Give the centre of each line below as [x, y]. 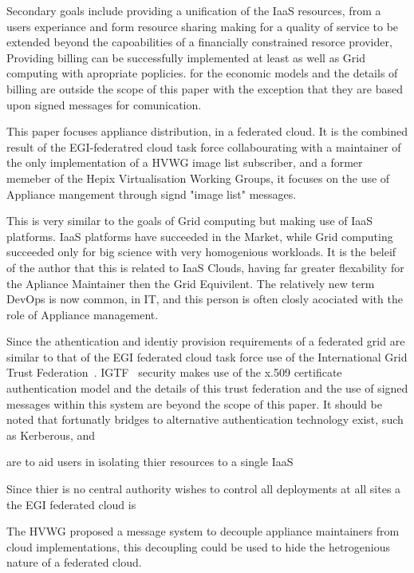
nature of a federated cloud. [74, 562]
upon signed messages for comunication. [104, 104]
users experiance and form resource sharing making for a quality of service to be [203, 26]
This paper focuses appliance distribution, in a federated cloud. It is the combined [207, 131]
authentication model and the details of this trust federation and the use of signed [207, 388]
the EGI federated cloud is [71, 504]
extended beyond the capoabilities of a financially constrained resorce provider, [199, 42]
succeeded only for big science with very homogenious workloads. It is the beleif [201, 252]
